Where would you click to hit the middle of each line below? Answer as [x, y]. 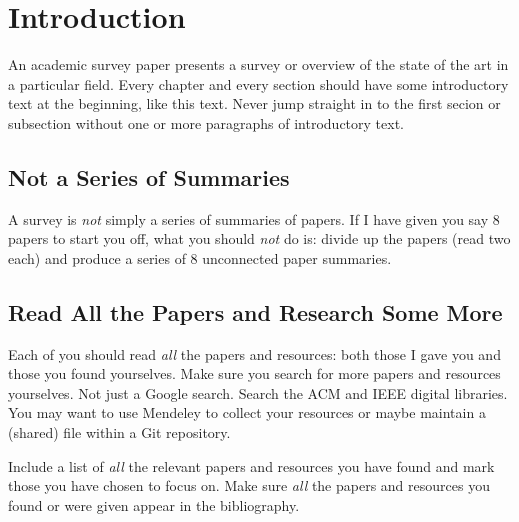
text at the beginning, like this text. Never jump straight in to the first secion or [254, 103]
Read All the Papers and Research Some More [255, 311]
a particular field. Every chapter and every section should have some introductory [258, 83]
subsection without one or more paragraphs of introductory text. [206, 122]
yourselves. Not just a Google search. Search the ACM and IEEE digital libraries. [258, 392]
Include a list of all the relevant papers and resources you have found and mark [251, 465]
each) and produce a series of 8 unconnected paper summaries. [200, 257]
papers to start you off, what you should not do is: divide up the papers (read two [259, 238]
